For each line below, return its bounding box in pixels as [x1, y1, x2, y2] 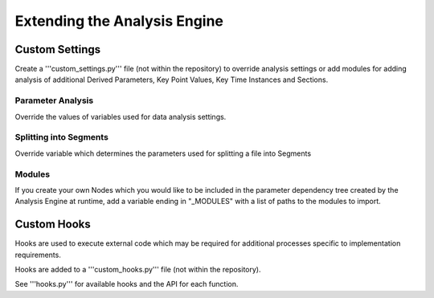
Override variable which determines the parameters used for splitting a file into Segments [14, 149, 312, 158]
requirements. [14, 250, 62, 259]
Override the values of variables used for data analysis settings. [14, 112, 227, 121]
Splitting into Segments [14, 132, 108, 143]
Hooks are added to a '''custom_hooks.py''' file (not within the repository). [14, 264, 261, 274]
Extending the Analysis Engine [14, 12, 224, 30]
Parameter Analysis [14, 95, 94, 106]
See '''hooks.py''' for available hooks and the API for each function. [14, 280, 239, 289]
